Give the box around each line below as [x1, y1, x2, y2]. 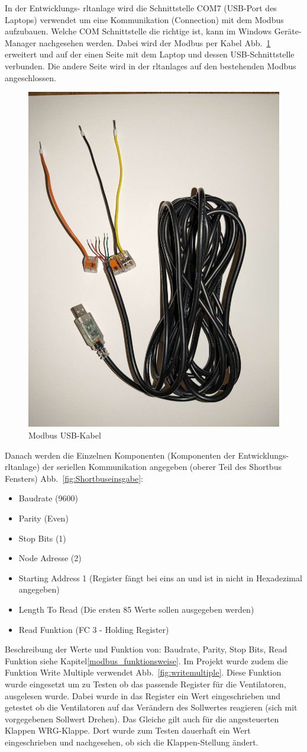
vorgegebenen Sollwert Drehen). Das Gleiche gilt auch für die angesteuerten [5, 712, 279, 725]
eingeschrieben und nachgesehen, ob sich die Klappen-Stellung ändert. [5, 735, 258, 748]
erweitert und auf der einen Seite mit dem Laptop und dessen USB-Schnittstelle [5, 48, 295, 60]
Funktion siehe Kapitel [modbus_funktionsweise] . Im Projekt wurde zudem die [5, 654, 288, 667]
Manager [5, 36, 37, 49]
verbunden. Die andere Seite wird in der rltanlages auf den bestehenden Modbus [5, 59, 296, 72]
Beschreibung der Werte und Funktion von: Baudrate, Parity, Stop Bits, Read [5, 643, 287, 655]
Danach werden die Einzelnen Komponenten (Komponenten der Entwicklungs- [5, 449, 289, 461]
